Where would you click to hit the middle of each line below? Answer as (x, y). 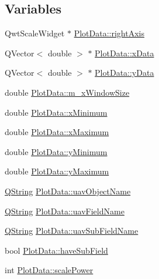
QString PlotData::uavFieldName (65, 211)
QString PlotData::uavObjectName (68, 191)
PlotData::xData (125, 53)
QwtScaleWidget (35, 33)
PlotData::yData (125, 73)
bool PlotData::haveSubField (56, 250)
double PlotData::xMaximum (57, 132)
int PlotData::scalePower (49, 270)
